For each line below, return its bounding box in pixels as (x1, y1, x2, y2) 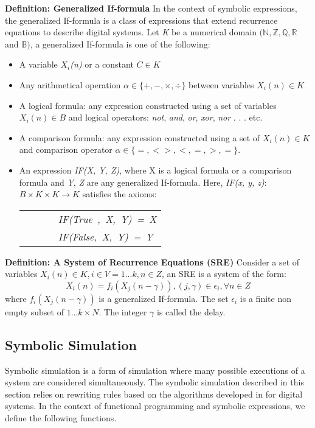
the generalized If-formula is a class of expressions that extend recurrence (5, 13, 278, 26)
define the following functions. (5, 412, 117, 424)
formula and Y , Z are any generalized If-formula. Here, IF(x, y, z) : (19, 175, 267, 188)
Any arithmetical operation (19, 78, 121, 91)
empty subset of (5, 305, 64, 318)
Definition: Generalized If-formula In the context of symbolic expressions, (5, 2, 297, 14)
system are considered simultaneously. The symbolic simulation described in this (5, 376, 304, 388)
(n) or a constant (70, 58, 134, 71)
